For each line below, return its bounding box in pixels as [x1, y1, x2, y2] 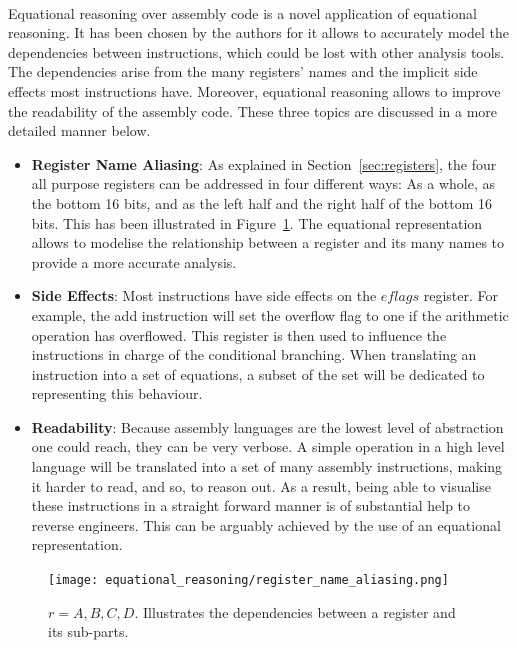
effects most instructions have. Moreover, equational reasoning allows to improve [8, 80, 501, 101]
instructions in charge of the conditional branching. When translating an [31, 344, 477, 365]
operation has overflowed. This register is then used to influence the [31, 324, 447, 345]
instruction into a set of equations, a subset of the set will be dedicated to [31, 363, 485, 384]
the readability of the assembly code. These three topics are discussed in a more [8, 100, 498, 121]
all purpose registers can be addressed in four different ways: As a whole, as [31, 173, 495, 194]
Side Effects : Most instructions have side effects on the [31, 285, 377, 306]
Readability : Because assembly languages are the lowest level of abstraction [31, 416, 504, 437]
